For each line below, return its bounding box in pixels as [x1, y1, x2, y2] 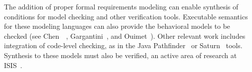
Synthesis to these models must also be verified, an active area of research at [4, 50, 237, 60]
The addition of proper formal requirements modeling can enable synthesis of [4, 1, 239, 11]
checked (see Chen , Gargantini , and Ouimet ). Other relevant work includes [4, 30, 246, 41]
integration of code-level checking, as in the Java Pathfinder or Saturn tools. [4, 40, 243, 51]
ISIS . [4, 60, 22, 70]
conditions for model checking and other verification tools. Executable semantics [4, 11, 248, 21]
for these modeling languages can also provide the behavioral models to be [4, 21, 230, 31]
